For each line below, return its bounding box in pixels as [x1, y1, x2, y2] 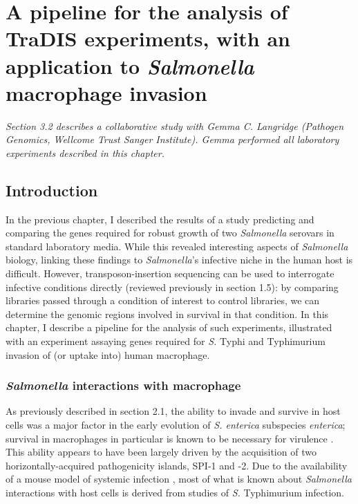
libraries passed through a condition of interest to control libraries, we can [6, 293, 320, 308]
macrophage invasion [6, 78, 207, 106]
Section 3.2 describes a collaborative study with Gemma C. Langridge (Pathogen [6, 118, 344, 133]
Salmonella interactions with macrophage [6, 377, 241, 394]
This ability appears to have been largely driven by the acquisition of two [6, 445, 317, 459]
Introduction [6, 179, 98, 200]
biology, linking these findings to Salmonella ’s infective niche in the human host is [6, 252, 353, 267]
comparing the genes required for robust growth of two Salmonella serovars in [6, 225, 335, 240]
